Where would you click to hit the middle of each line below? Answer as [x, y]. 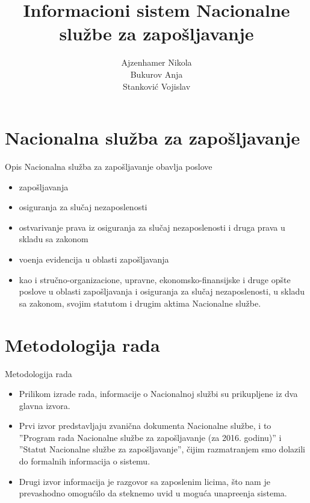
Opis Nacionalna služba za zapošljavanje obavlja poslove [109, 167]
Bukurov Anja [157, 74]
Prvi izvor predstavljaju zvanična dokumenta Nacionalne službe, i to [145, 426]
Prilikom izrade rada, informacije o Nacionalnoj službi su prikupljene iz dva [158, 394]
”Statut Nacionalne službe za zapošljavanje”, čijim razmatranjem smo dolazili [162, 449]
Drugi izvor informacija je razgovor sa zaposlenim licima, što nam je [144, 481]
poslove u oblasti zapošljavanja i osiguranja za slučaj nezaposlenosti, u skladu [162, 291]
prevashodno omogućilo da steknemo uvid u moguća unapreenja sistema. [153, 493]
